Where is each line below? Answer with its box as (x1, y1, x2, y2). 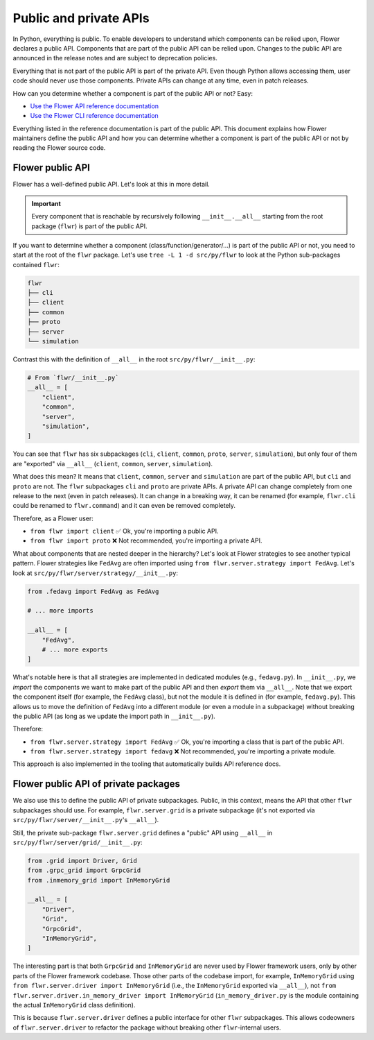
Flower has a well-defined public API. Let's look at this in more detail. (12, 180, 211, 189)
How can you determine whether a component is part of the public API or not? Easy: (12, 89, 253, 97)
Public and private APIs (12, 10, 150, 26)
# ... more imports (27, 607, 93, 615)
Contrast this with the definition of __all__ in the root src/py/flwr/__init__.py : (12, 355, 256, 364)
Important (31, 199, 62, 207)
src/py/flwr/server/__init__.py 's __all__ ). (12, 816, 159, 824)
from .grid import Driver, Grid (27, 857, 138, 864)
